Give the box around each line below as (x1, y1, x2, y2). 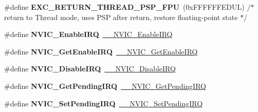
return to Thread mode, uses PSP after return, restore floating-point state (4, 11, 238, 22)
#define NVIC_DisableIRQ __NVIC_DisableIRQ (4, 63, 176, 74)
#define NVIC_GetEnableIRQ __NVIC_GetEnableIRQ (4, 46, 198, 57)
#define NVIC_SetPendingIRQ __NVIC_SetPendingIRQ (4, 98, 203, 108)
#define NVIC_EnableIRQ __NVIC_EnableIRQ (4, 29, 173, 40)
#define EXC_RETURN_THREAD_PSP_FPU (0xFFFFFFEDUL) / (4, 2, 251, 12)
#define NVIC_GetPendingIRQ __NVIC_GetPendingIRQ (4, 80, 206, 91)
